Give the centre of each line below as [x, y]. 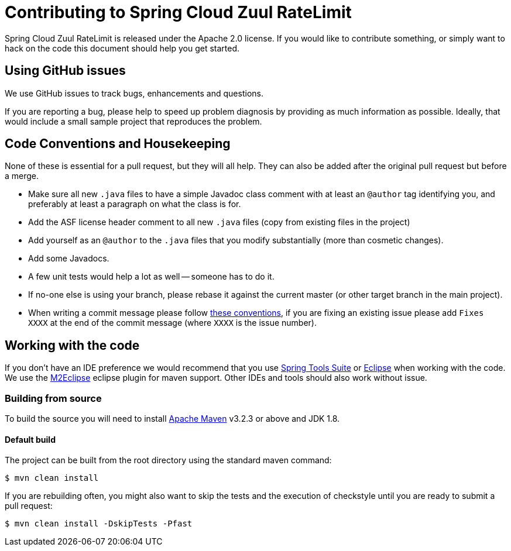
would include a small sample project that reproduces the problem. [133, 121]
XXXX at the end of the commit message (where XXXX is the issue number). [172, 323]
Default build [30, 439]
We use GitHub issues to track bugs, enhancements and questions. [134, 93]
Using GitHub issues [65, 71]
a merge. [22, 176]
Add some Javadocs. [69, 259]
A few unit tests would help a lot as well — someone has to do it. [151, 277]
